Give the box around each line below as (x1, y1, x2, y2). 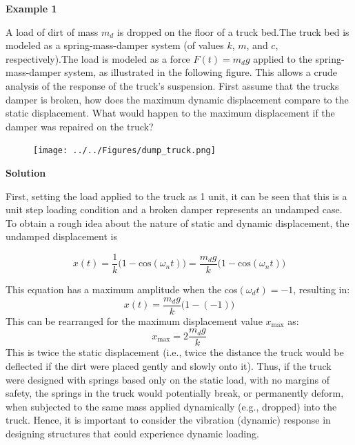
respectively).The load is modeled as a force (6, 51, 190, 66)
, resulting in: (293, 282, 350, 297)
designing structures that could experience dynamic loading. (6, 426, 259, 440)
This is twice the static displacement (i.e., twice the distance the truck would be (6, 345, 344, 359)
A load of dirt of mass (6, 24, 99, 39)
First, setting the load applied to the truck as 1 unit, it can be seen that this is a (6, 188, 347, 203)
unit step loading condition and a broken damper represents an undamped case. (6, 202, 343, 217)
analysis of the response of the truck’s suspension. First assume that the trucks (6, 78, 339, 92)
